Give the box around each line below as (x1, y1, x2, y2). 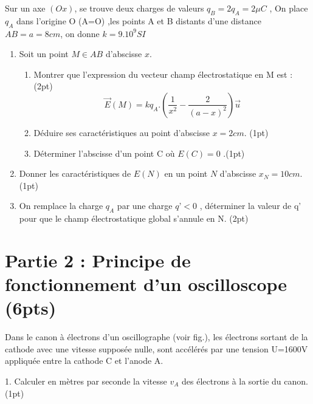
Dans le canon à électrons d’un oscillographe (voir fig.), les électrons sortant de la (5, 330, 308, 343)
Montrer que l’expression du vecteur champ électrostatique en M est (33, 67, 287, 80)
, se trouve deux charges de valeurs (74, 2, 204, 14)
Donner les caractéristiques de (19, 167, 131, 180)
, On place (269, 2, 308, 14)
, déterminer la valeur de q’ (199, 199, 301, 212)
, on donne (60, 27, 100, 39)
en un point (164, 167, 208, 180)
